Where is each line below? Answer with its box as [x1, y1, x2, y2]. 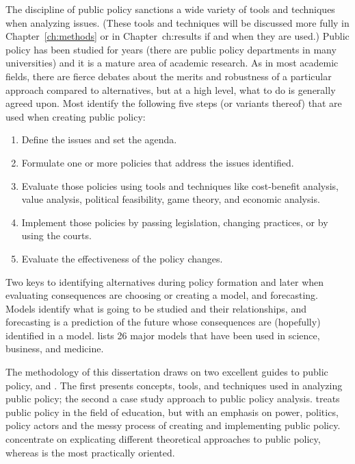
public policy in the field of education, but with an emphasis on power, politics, [5, 404, 339, 419]
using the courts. [21, 228, 92, 243]
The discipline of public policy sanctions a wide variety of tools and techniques [5, 2, 335, 16]
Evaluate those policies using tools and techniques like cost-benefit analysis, [21, 178, 339, 193]
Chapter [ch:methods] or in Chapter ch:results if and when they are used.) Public [5, 29, 350, 43]
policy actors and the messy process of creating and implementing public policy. [5, 418, 341, 432]
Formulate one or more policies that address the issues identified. [21, 155, 294, 169]
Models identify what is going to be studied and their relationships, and [5, 301, 306, 315]
